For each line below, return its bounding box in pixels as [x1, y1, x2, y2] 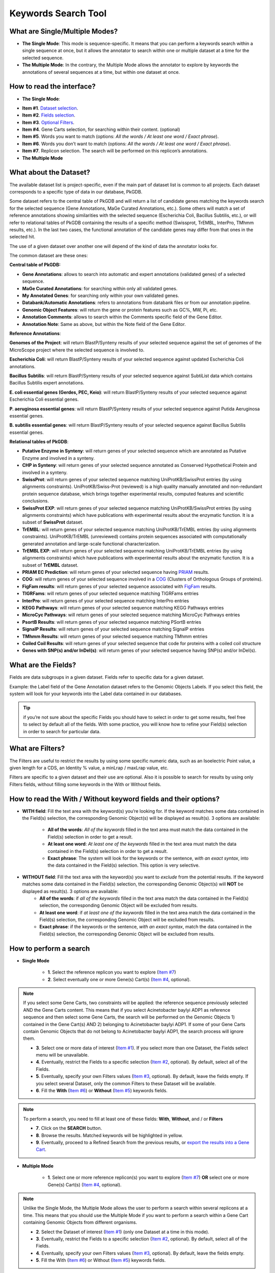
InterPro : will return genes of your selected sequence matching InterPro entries [22, 597, 189, 603]
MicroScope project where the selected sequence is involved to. [9, 347, 145, 353]
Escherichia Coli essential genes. [9, 396, 79, 402]
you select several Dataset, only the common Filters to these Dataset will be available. [36, 1080, 216, 1087]
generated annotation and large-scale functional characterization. [22, 540, 160, 547]
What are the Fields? [9, 661, 76, 670]
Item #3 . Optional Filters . [22, 119, 75, 125]
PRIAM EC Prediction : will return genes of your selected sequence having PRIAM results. [22, 569, 210, 575]
